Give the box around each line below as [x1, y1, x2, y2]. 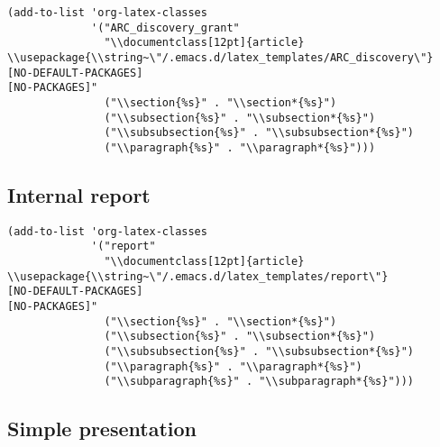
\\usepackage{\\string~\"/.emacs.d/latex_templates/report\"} [7, 269, 389, 283]
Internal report [7, 180, 151, 208]
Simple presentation [7, 415, 197, 442]
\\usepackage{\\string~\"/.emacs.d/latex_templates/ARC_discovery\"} [7, 50, 434, 64]
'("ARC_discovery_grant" [91, 21, 240, 34]
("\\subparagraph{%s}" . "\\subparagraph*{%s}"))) [104, 375, 415, 388]
